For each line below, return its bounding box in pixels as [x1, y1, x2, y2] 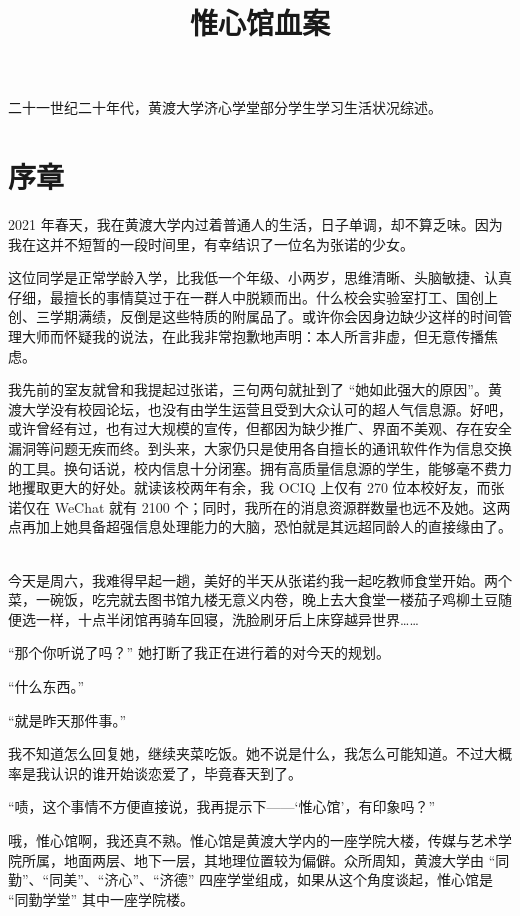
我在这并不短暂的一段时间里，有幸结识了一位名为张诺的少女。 [8, 233, 414, 254]
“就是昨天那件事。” [8, 709, 127, 730]
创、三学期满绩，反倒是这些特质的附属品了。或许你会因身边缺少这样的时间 [8, 306, 498, 327]
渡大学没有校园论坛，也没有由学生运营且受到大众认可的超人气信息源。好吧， [8, 398, 512, 419]
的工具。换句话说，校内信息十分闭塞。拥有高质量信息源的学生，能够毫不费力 [8, 457, 512, 478]
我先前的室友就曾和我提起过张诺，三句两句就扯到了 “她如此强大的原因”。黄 [8, 379, 502, 400]
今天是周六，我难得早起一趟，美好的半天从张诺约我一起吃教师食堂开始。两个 [8, 569, 512, 590]
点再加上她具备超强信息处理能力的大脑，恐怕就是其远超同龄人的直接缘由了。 [8, 516, 512, 537]
